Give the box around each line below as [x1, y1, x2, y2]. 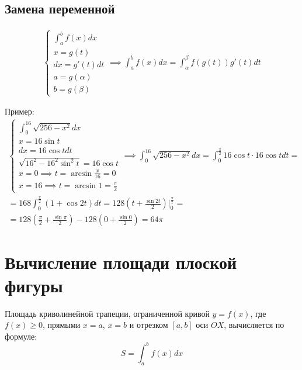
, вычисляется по [224, 319, 284, 331]
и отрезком [129, 319, 168, 331]
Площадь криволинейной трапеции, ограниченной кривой [5, 307, 210, 319]
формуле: [5, 330, 37, 342]
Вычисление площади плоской [5, 250, 237, 274]
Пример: [5, 105, 34, 117]
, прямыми [43, 319, 81, 331]
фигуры [5, 273, 63, 297]
